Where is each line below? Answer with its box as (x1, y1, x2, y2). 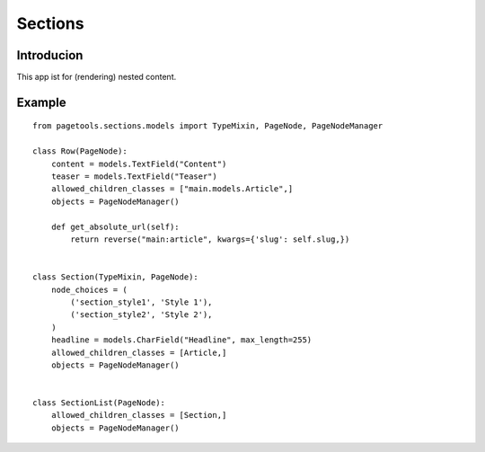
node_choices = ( (50, 284, 128, 295)
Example (16, 94, 66, 110)
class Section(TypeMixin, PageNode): (32, 272, 199, 282)
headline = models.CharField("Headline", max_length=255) (50, 335, 313, 345)
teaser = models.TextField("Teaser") (50, 172, 217, 182)
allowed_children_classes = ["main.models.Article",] (50, 184, 294, 194)
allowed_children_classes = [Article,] (50, 347, 227, 358)
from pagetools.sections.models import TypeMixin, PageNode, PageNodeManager (32, 121, 384, 131)
